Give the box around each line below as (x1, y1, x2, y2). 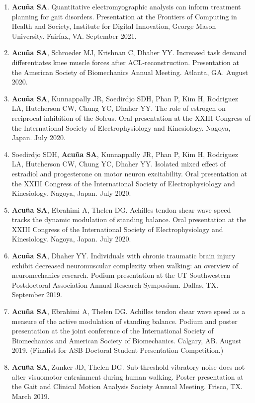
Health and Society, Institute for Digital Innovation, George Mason (11, 21, 216, 31)
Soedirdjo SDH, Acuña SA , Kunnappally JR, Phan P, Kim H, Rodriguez (11, 149, 238, 159)
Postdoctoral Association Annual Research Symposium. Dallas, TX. (11, 279, 219, 290)
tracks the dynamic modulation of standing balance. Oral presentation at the (11, 214, 247, 225)
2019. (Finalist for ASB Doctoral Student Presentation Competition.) (11, 345, 224, 355)
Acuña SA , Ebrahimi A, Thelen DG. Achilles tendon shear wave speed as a (11, 306, 246, 317)
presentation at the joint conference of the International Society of (11, 325, 214, 336)
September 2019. (11, 289, 62, 300)
